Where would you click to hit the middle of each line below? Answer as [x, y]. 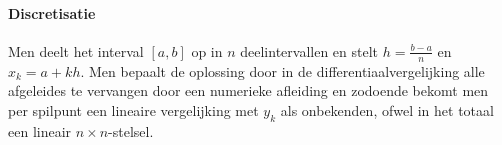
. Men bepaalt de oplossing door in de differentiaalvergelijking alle [282, 70]
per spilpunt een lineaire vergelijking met [133, 109]
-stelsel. [131, 130]
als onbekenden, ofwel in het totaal [387, 109]
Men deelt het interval [76, 50]
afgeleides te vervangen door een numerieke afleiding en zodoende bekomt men [248, 90]
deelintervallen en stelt [309, 50]
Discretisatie [52, 12]
